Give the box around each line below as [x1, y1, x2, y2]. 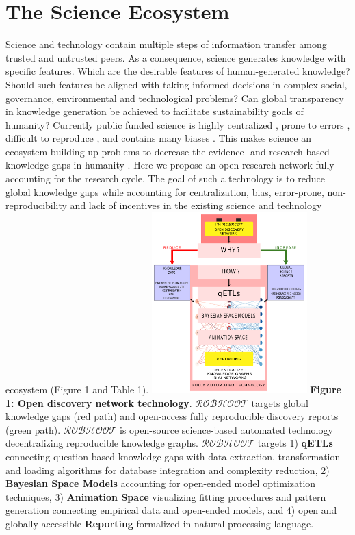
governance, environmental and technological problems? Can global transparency [5, 90, 344, 105]
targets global [251, 395, 308, 410]
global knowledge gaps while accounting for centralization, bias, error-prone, [5, 184, 324, 199]
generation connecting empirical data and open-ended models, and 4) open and [5, 503, 337, 517]
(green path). [5, 422, 61, 436]
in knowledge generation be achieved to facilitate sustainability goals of [5, 104, 304, 119]
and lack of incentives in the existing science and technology [70, 198, 322, 212]
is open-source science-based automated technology [120, 422, 333, 436]
